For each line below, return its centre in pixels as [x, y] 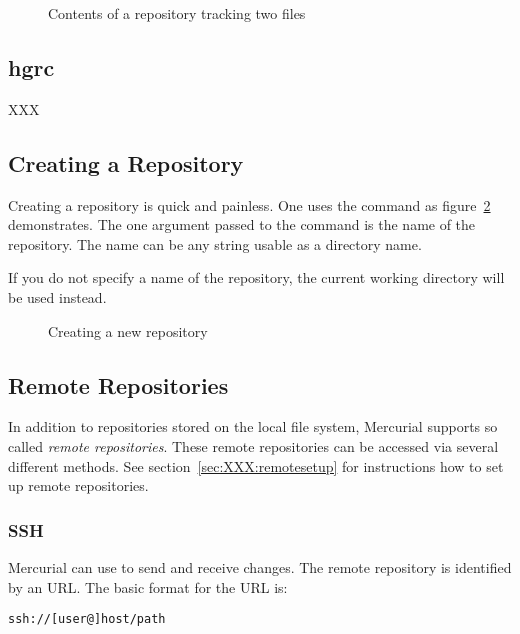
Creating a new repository [128, 330]
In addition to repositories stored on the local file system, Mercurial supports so [253, 426]
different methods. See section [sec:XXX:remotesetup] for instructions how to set [256, 465]
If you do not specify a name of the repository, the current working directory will [256, 277]
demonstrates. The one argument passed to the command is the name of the [242, 224]
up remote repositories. [78, 485]
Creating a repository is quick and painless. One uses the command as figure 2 [249, 204]
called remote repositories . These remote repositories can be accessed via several [253, 445]
